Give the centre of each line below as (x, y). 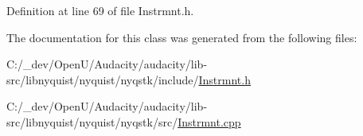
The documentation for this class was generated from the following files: (182, 37)
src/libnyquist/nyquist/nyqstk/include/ (103, 79)
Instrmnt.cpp (209, 121)
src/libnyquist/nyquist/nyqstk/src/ (92, 121)
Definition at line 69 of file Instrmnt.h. (100, 10)
